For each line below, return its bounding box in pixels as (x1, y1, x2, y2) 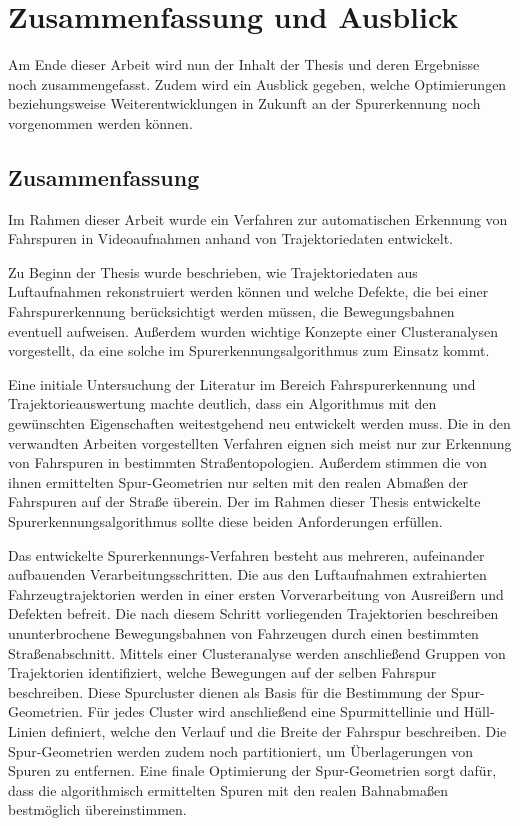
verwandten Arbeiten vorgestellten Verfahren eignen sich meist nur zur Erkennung (8, 432, 512, 453)
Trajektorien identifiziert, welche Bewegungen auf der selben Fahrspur (8, 662, 437, 683)
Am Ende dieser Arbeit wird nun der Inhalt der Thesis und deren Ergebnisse (8, 54, 480, 75)
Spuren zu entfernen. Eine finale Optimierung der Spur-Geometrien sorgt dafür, (8, 760, 497, 781)
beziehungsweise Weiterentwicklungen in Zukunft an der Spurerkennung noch (8, 93, 481, 114)
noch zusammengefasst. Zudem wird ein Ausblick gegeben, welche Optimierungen (8, 73, 507, 94)
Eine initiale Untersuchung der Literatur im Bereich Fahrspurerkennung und (8, 373, 476, 394)
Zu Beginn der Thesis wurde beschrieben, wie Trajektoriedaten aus (8, 261, 418, 282)
